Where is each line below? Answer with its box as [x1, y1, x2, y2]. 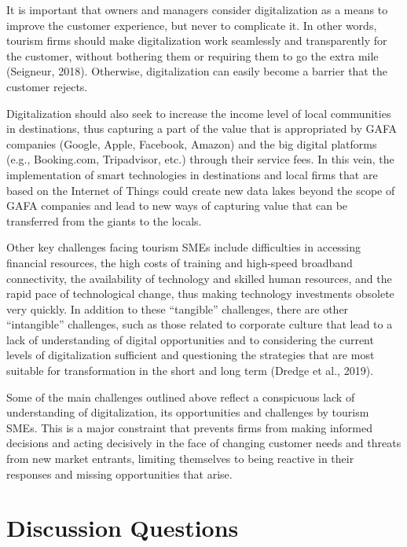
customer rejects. [6, 78, 88, 94]
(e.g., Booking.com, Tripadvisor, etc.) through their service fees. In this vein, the [6, 151, 394, 167]
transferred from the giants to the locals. [6, 212, 202, 229]
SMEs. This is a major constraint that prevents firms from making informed [6, 419, 373, 435]
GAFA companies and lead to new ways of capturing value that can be [6, 197, 348, 214]
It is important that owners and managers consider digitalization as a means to [6, 2, 388, 17]
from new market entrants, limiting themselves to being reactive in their [6, 450, 354, 467]
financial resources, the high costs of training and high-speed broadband [6, 254, 353, 270]
